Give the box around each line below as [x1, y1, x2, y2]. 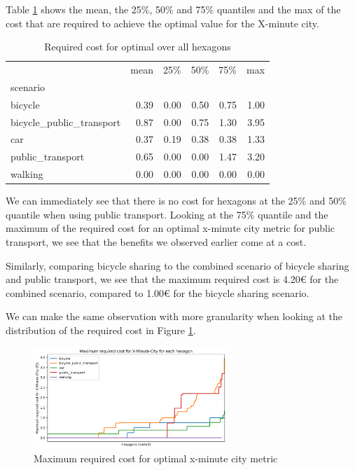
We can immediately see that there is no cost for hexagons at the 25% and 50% [6, 193, 347, 208]
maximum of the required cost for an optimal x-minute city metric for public [6, 221, 335, 235]
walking [11, 167, 43, 181]
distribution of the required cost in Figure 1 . [6, 322, 196, 337]
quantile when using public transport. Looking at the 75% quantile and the [6, 207, 328, 221]
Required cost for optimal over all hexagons [44, 39, 231, 54]
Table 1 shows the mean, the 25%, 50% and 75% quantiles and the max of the [6, 2, 341, 16]
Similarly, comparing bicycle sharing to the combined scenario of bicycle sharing [6, 258, 349, 272]
